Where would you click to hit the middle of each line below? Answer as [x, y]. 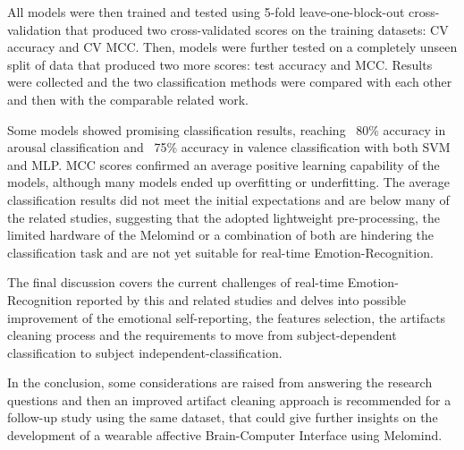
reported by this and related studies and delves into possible [241, 299]
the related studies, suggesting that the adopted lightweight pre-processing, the [224, 217]
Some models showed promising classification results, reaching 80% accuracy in [227, 129]
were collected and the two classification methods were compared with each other [230, 82]
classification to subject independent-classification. [145, 352]
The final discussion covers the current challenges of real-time [176, 282]
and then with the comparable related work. [128, 99]
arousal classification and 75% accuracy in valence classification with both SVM [229, 147]
